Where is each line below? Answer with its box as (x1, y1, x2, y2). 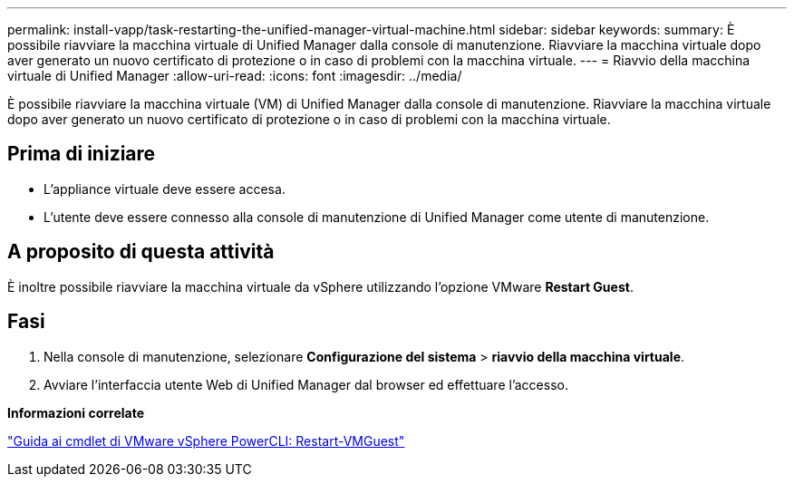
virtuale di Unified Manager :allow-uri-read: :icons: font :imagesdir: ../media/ (7, 68, 462, 83)
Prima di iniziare (7, 142, 156, 166)
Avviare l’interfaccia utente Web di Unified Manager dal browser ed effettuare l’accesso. (44, 376, 568, 392)
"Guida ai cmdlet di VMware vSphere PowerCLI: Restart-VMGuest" (7, 432, 405, 449)
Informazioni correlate (7, 404, 145, 421)
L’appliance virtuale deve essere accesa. (44, 180, 286, 197)
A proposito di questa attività (7, 240, 275, 264)
